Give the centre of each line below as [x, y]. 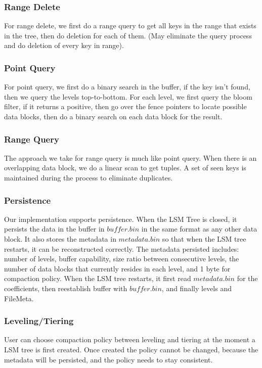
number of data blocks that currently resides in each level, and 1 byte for [117, 268]
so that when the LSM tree [204, 239]
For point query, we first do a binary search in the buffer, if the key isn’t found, [127, 87]
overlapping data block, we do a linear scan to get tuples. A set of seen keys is [125, 168]
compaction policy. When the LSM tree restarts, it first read [98, 278]
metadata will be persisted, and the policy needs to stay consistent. [108, 359]
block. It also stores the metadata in [60, 239]
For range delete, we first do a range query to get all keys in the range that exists [130, 26]
